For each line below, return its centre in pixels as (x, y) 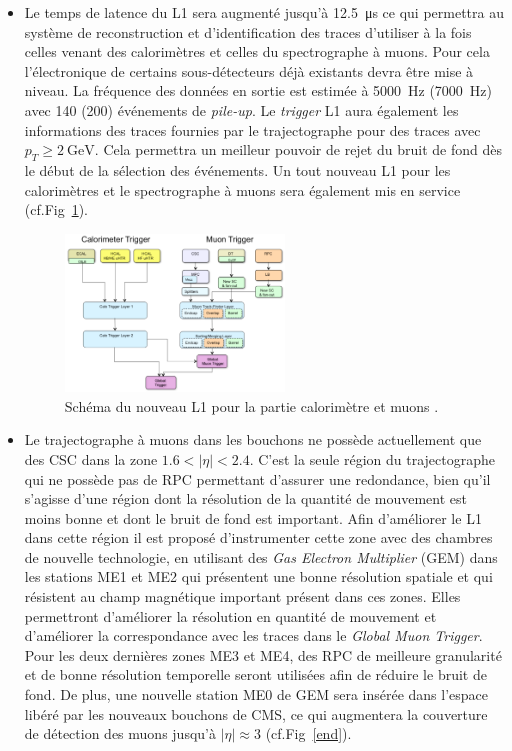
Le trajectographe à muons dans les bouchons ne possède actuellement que (253, 439)
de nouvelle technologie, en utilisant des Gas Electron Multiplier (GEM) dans (261, 556)
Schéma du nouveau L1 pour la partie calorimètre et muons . (251, 405)
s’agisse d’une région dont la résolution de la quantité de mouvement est (246, 498)
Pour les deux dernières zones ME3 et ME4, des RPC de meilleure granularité (263, 654)
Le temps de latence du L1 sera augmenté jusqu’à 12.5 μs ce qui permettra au (264, 12)
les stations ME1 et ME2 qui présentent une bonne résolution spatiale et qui (258, 576)
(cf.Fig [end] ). (308, 733)
